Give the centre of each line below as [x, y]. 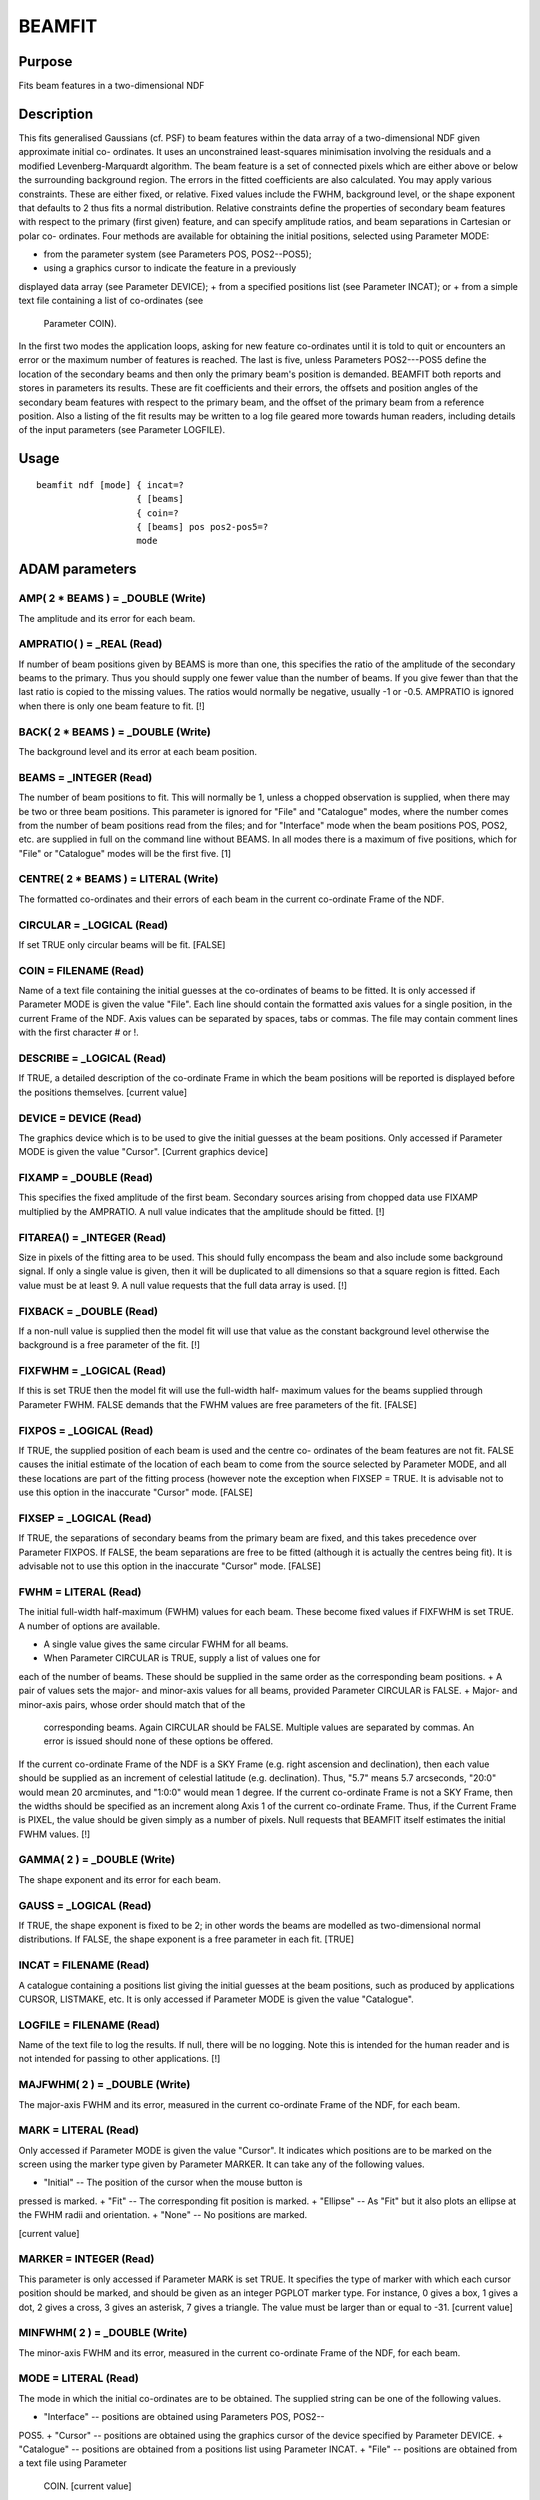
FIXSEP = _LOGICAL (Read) [85, 1518]
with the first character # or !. [78, 1032]
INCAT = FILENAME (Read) [84, 1965]
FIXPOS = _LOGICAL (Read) [86, 1430]
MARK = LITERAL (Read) [79, 2130]
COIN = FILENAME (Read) [81, 970]
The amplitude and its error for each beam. [107, 618]
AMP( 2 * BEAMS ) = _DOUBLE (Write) [112, 598]
